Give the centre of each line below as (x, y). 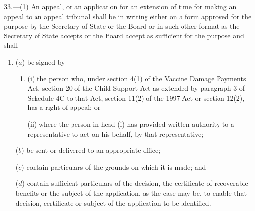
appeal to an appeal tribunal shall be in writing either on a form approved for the (128, 16)
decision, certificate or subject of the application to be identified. (113, 202)
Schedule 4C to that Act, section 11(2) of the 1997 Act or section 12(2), (136, 97)
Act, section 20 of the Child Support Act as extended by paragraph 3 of (136, 88)
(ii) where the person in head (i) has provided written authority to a (131, 123)
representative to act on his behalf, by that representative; (115, 133)
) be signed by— (47, 61)
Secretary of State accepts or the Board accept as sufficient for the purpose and (124, 35)
